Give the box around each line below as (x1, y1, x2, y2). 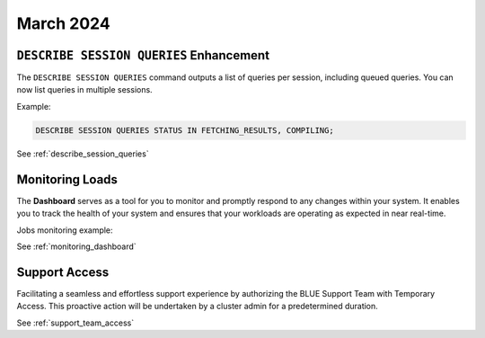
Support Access (16, 264, 110, 280)
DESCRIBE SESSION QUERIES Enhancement (16, 48, 269, 63)
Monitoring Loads (16, 172, 119, 187)
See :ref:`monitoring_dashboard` (16, 241, 137, 252)
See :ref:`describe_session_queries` (16, 148, 149, 159)
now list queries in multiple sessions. (16, 84, 153, 95)
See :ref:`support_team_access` (16, 317, 135, 328)
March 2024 (16, 13, 111, 33)
